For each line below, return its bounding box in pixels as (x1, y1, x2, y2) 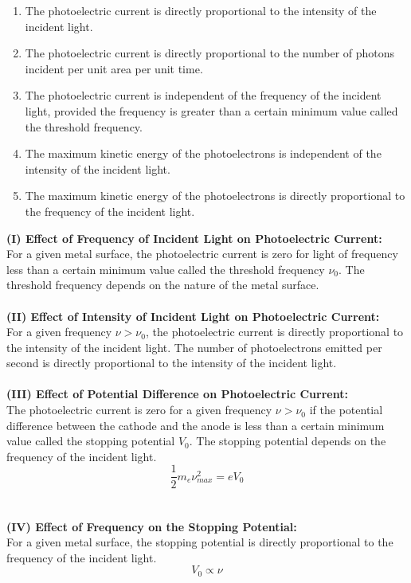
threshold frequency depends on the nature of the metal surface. (6, 276, 319, 293)
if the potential (309, 401, 383, 418)
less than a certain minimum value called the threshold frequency (6, 260, 325, 277)
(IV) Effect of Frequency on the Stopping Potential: (6, 518, 297, 534)
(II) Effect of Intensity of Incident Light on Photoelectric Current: (6, 307, 380, 324)
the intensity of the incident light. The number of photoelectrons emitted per (6, 338, 382, 355)
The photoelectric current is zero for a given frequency (6, 401, 272, 418)
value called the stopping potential (6, 432, 175, 449)
